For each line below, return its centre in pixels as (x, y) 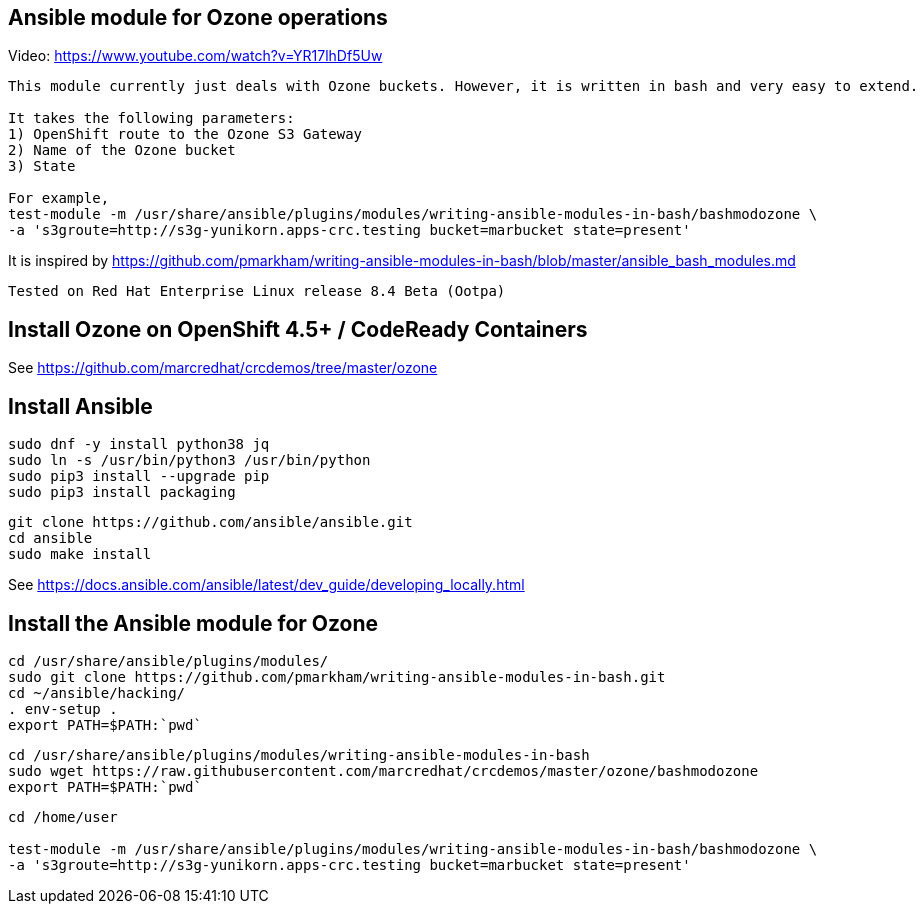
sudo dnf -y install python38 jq (139, 444)
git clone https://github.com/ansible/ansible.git (210, 522)
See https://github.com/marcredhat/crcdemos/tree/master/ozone (223, 368)
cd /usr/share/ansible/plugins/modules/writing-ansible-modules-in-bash (299, 754)
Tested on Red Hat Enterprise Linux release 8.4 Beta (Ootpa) (257, 291)
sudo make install (80, 554)
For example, (59, 198)
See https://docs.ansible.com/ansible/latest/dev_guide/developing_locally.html (266, 585)
